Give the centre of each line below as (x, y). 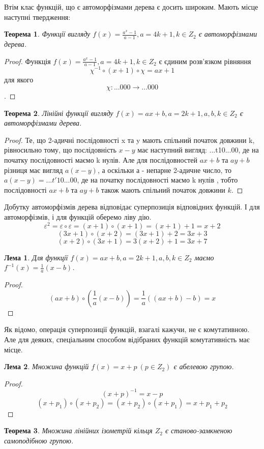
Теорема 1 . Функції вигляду (47, 34)
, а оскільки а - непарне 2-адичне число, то (165, 170)
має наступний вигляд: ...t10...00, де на (198, 150)
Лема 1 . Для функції (36, 257)
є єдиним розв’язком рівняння (205, 61)
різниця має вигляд (34, 170)
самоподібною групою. (39, 440)
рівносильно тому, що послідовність (60, 150)
